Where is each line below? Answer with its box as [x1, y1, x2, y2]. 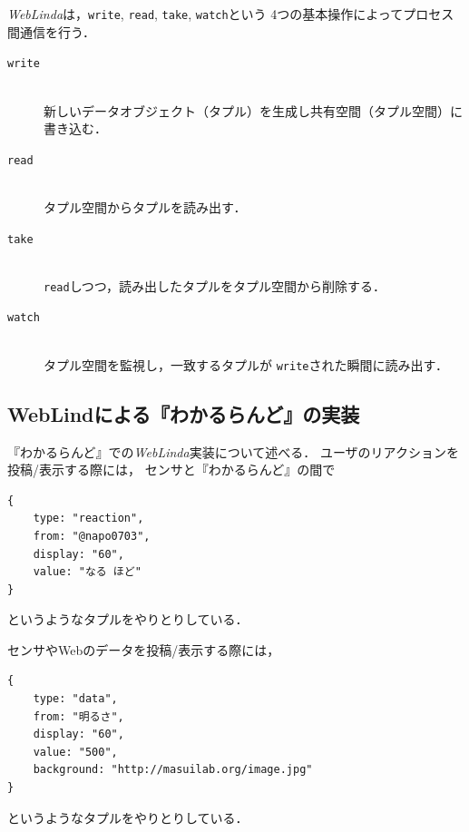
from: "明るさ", [33, 710, 124, 723]
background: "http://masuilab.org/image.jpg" [33, 763, 313, 777]
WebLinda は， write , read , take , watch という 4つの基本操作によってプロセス [7, 5, 454, 23]
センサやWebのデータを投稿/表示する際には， [7, 640, 280, 659]
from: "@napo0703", [33, 529, 151, 543]
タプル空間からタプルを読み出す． [44, 197, 247, 216]
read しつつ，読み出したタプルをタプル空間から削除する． [44, 276, 386, 295]
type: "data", [33, 692, 118, 706]
